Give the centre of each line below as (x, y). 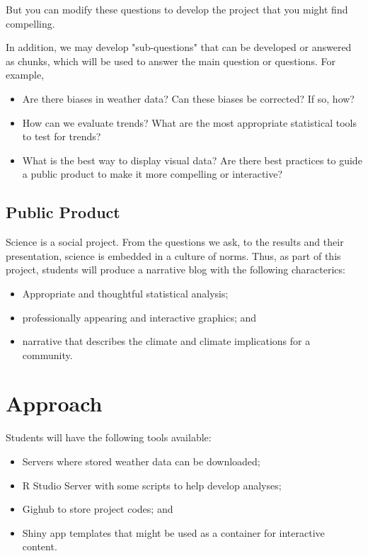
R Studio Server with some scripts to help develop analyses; (152, 485)
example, (25, 75)
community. (47, 354)
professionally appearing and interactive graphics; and (139, 317)
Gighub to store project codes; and (98, 509)
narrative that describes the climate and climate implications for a (166, 341)
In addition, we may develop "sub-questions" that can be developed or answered (179, 47)
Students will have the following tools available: (109, 437)
